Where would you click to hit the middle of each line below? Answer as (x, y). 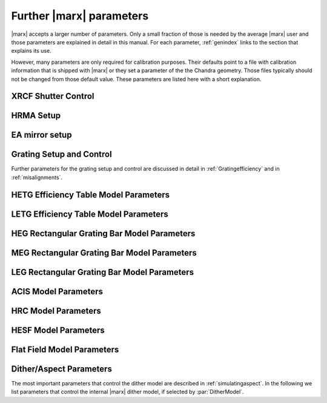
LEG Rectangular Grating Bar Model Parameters (102, 272)
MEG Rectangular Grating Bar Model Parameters (104, 253)
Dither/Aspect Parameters (61, 369)
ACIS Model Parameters (57, 291)
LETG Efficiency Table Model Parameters (90, 214)
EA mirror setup (41, 135)
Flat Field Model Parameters (65, 349)
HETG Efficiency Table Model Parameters (91, 195)
